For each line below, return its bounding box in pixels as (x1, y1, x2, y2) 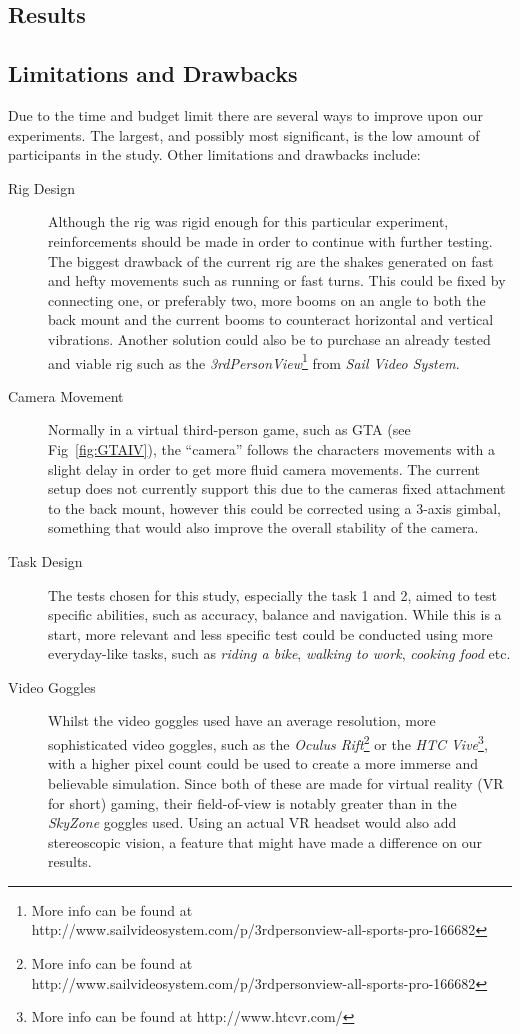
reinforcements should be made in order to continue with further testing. (48, 230, 493, 251)
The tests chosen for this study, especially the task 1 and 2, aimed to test (48, 584, 497, 605)
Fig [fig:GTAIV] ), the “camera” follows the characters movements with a (48, 438, 496, 459)
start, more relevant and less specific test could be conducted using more (48, 623, 493, 644)
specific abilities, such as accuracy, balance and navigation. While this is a (48, 604, 502, 625)
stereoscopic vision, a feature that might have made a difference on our (48, 831, 482, 852)
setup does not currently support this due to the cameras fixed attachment (48, 478, 506, 499)
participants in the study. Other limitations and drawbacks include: (8, 144, 421, 165)
